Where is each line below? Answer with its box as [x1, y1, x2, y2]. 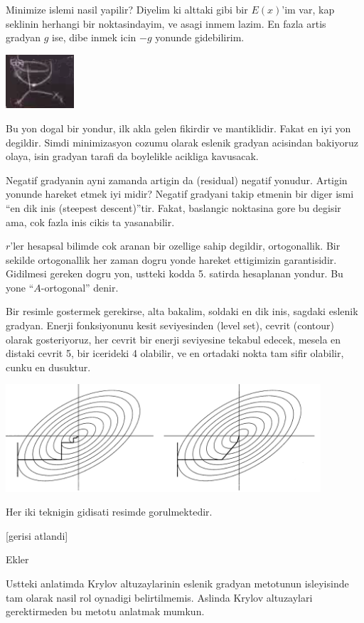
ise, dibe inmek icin [52, 30, 136, 45]
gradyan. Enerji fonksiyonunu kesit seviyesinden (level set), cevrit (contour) [6, 318, 334, 333]
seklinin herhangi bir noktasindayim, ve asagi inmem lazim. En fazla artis [6, 16, 326, 31]
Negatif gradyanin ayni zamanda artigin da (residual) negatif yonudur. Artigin [6, 172, 348, 187]
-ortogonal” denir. [41, 279, 119, 294]
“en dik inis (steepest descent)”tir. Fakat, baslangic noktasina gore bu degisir [6, 200, 341, 215]
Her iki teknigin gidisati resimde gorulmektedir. [6, 504, 213, 519]
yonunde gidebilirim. [155, 30, 245, 45]
